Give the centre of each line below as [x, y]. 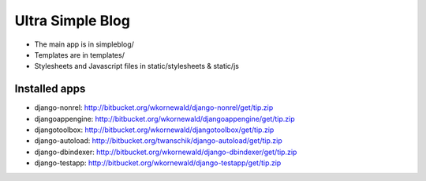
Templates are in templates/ [80, 55]
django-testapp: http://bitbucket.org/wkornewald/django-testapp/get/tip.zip [158, 163]
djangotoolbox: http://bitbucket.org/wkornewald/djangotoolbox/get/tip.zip [154, 130]
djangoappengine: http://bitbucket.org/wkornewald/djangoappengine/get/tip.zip [164, 119]
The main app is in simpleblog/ [84, 44]
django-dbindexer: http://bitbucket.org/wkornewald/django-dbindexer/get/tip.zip [166, 152]
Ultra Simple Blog [72, 21]
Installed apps [50, 89]
